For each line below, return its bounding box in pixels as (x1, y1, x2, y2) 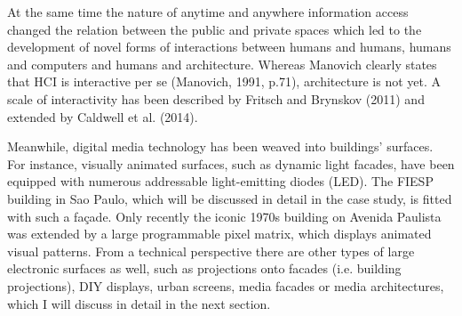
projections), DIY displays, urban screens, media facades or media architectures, (7, 276, 444, 295)
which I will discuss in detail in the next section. (7, 294, 271, 312)
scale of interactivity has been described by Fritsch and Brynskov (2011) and (7, 89, 425, 108)
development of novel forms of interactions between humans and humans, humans (7, 37, 451, 56)
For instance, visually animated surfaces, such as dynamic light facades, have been (7, 154, 455, 173)
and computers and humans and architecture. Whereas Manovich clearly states (7, 54, 437, 73)
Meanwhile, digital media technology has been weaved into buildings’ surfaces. (7, 137, 434, 156)
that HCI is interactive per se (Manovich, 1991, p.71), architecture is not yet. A (7, 72, 442, 91)
